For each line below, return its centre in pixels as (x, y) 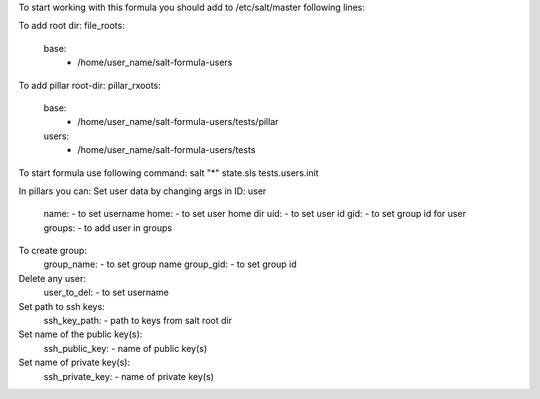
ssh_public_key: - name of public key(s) (125, 348)
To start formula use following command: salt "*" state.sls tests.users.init (168, 172)
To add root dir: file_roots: (71, 26)
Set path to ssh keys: (61, 306)
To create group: (52, 251)
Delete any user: (52, 278)
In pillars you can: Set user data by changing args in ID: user (142, 191)
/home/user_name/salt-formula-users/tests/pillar (178, 122)
